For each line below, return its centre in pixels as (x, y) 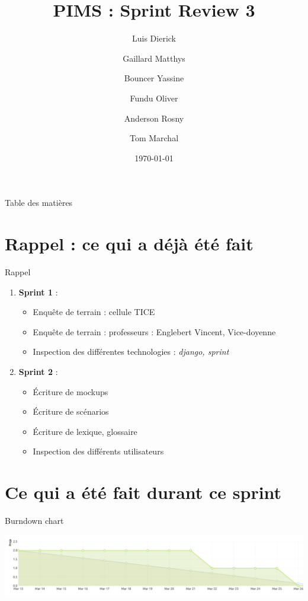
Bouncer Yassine (154, 78)
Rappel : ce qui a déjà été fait (129, 244)
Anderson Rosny (154, 118)
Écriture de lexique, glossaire (85, 431)
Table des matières (39, 203)
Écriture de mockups (70, 391)
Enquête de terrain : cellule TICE (94, 312)
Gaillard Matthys (154, 58)
